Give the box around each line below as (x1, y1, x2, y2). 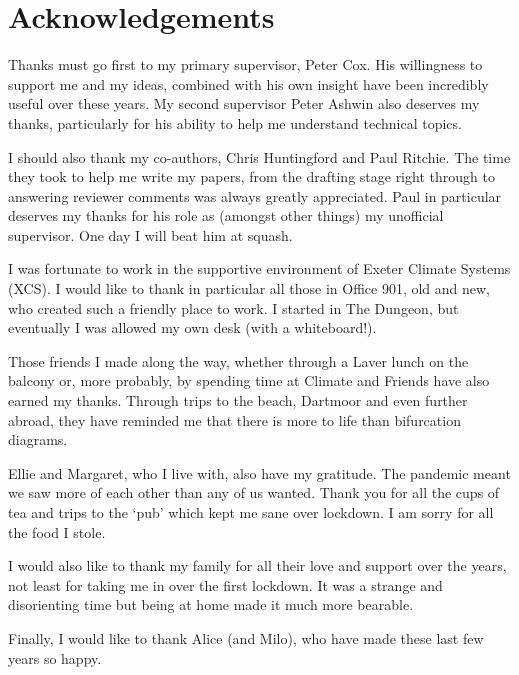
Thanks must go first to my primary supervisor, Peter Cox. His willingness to (8, 54, 483, 75)
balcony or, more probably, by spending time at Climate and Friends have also (8, 370, 490, 391)
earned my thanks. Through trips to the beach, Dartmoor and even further (8, 390, 468, 411)
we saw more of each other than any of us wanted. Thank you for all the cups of (8, 482, 500, 503)
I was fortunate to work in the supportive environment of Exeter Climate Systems (8, 258, 511, 279)
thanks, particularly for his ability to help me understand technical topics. (8, 112, 462, 133)
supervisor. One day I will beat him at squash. (8, 224, 293, 245)
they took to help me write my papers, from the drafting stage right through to (8, 166, 495, 187)
